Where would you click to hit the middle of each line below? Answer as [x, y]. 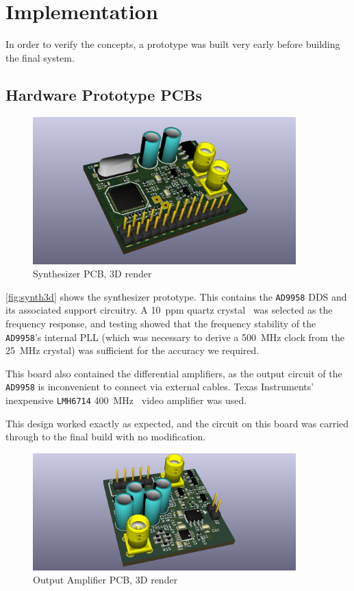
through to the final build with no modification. [106, 437]
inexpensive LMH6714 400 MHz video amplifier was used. [126, 400]
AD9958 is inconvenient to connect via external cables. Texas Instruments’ [160, 387]
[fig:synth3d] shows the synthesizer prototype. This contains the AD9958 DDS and [176, 296]
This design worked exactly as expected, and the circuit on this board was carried [177, 423]
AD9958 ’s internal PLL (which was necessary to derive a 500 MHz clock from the [175, 337]
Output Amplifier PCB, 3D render [105, 580]
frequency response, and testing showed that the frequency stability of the [161, 324]
